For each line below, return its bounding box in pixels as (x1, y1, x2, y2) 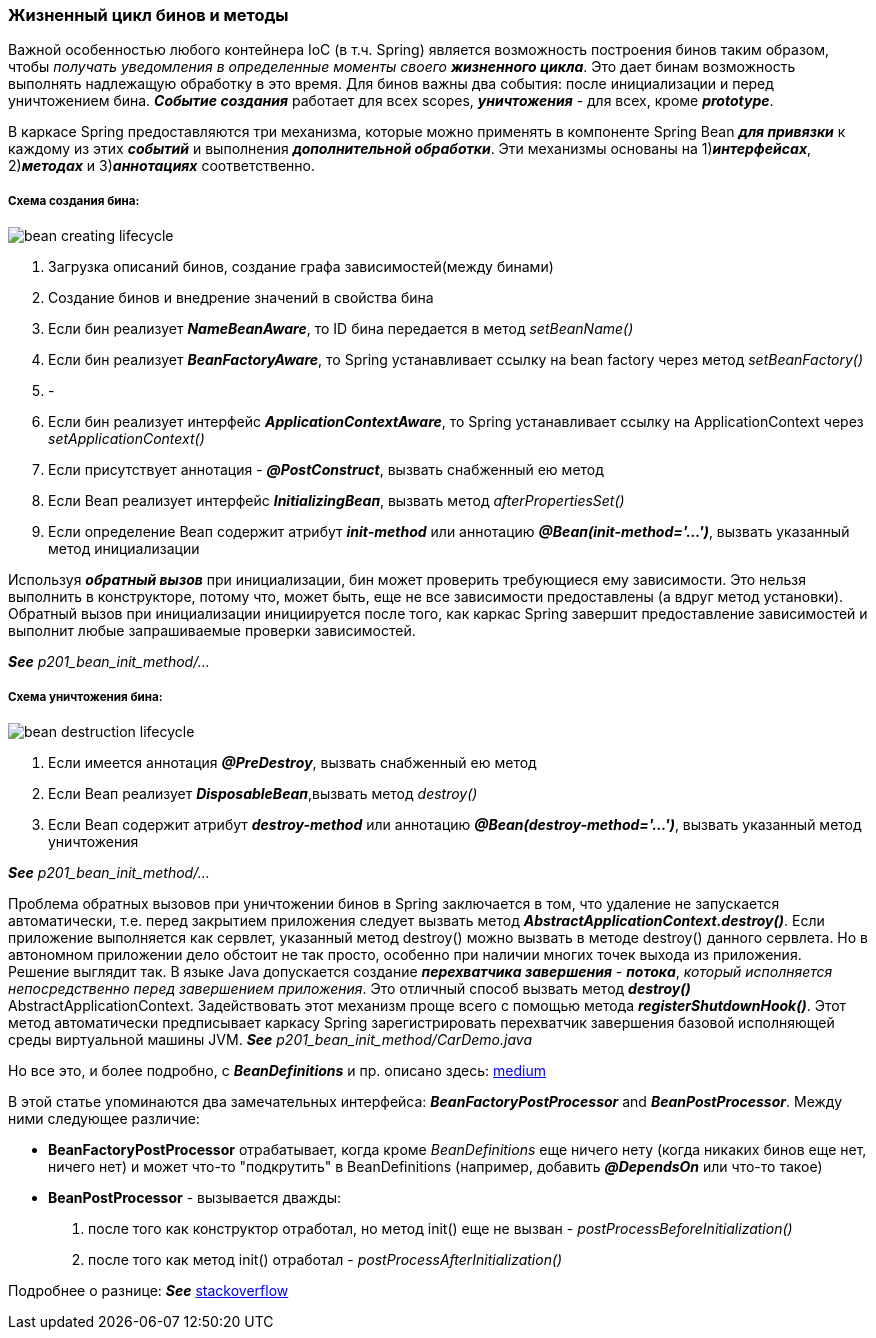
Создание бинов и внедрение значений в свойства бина (48, 289, 434, 307)
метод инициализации (48, 540, 200, 558)
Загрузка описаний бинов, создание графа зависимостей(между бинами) (48, 258, 554, 276)
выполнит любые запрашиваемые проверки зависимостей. (8, 622, 416, 640)
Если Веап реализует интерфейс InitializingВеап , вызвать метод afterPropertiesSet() (48, 492, 625, 510)
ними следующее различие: (8, 1109, 200, 1127)
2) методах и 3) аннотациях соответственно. (8, 157, 316, 175)
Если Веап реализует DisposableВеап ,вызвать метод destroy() (48, 784, 478, 802)
